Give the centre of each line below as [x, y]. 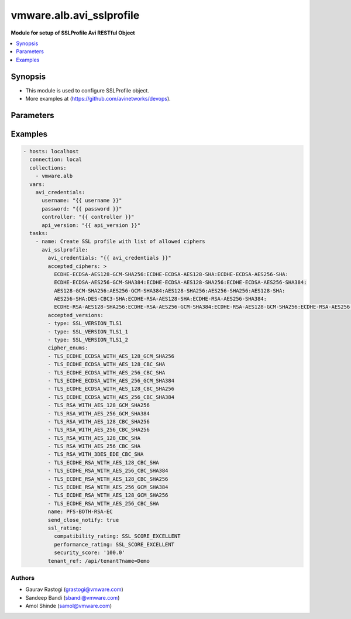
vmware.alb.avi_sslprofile [75, 15]
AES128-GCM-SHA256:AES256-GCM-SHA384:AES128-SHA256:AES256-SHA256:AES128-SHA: [170, 290]
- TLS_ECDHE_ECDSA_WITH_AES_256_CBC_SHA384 [111, 397]
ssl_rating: [65, 528]
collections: [48, 168]
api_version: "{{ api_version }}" [91, 225]
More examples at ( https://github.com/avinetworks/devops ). [98, 99]
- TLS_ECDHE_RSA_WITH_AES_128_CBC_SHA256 [108, 479]
